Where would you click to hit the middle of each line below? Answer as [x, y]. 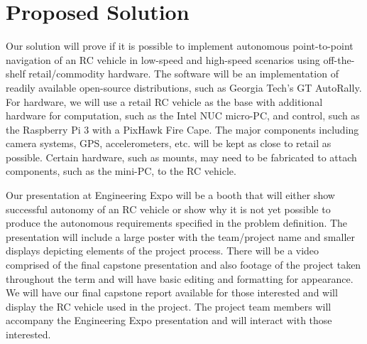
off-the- [339, 59]
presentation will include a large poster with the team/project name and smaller [180, 236]
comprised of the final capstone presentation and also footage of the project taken [183, 265]
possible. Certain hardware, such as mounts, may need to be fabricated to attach [181, 157]
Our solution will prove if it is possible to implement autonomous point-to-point [180, 46]
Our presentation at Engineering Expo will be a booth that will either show [170, 195]
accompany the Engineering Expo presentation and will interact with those [169, 320]
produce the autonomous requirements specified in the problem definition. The [177, 223]
